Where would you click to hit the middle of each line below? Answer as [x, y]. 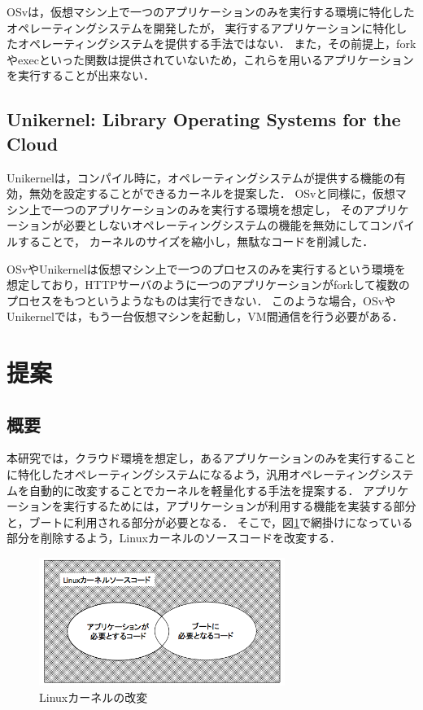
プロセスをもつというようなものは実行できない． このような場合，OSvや [201, 300]
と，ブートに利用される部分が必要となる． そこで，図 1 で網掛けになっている [210, 522]
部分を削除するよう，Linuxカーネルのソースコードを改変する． [174, 538]
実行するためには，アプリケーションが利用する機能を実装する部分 [240, 506]
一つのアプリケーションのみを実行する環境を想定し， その [207, 209]
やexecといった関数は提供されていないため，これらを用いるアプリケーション [210, 59]
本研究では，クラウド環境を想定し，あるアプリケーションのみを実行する [200, 458]
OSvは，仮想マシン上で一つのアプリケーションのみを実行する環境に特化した [211, 11]
